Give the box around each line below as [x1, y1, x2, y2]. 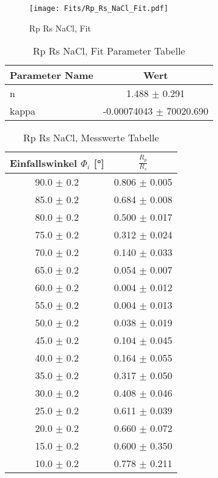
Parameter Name [10, 68, 94, 82]
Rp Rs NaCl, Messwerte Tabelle [23, 130, 159, 145]
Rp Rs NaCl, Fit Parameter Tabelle [33, 44, 185, 58]
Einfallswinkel [10, 155, 77, 170]
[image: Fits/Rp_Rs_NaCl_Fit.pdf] [29, 4, 169, 13]
